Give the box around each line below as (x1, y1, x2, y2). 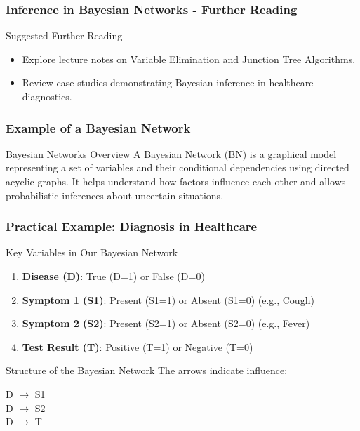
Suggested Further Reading (6, 28, 123, 43)
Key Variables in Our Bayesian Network (6, 245, 178, 260)
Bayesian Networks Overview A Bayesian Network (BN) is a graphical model (6, 146, 337, 161)
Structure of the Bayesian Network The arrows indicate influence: (6, 363, 288, 378)
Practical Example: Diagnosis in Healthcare (6, 218, 258, 235)
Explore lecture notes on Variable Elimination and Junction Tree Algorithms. (22, 51, 356, 66)
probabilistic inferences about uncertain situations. (6, 187, 224, 202)
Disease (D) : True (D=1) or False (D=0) (22, 269, 205, 283)
